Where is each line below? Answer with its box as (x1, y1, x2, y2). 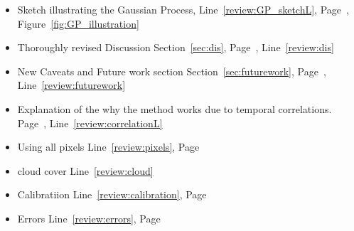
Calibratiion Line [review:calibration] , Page (17, 187, 207, 202)
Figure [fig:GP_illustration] (17, 16, 139, 31)
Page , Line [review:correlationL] (17, 115, 163, 130)
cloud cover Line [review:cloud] (17, 163, 154, 178)
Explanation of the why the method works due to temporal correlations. (17, 101, 332, 116)
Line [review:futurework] (17, 77, 126, 92)
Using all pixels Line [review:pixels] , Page (17, 139, 200, 154)
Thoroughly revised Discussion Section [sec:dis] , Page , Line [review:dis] (17, 40, 334, 55)
